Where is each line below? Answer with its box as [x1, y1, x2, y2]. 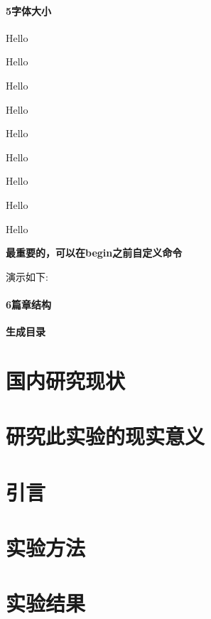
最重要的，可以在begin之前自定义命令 [6, 245, 183, 260]
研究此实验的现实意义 [6, 421, 205, 451]
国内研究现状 [6, 365, 126, 394]
